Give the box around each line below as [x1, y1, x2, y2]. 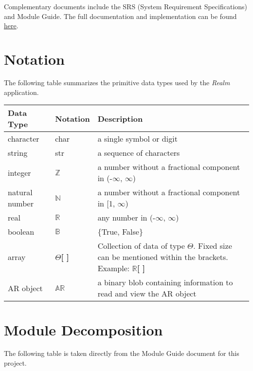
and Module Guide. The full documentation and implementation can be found [4, 11, 237, 21]
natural [8, 186, 33, 198]
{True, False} [97, 226, 143, 238]
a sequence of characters [97, 147, 180, 159]
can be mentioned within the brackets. [97, 251, 228, 263]
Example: [97, 262, 130, 274]
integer [8, 167, 31, 178]
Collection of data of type [97, 240, 185, 252]
